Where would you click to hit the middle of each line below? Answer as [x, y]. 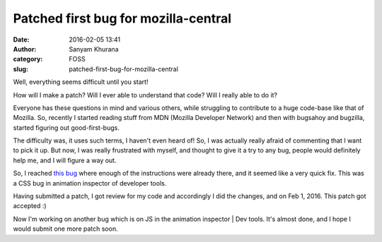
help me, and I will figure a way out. [65, 160]
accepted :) [30, 206]
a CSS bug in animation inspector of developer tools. [90, 183]
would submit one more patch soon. [65, 229]
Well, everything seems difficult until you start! [81, 82]
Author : [25, 49]
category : [28, 59]
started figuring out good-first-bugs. [66, 128]
